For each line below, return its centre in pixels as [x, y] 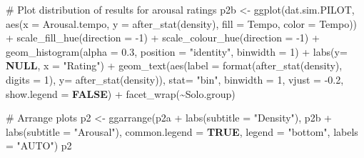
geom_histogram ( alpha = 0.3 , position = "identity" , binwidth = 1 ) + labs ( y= [177, 51]
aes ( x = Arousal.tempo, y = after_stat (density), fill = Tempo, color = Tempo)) [182, 23]
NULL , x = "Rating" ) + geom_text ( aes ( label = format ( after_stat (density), [174, 65]
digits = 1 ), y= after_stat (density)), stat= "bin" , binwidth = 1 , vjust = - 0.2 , [175, 79]
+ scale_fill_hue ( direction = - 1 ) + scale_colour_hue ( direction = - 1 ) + [163, 38]
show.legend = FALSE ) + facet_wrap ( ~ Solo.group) [121, 93]
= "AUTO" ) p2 [39, 145]
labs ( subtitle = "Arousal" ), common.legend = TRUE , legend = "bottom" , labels [182, 131]
